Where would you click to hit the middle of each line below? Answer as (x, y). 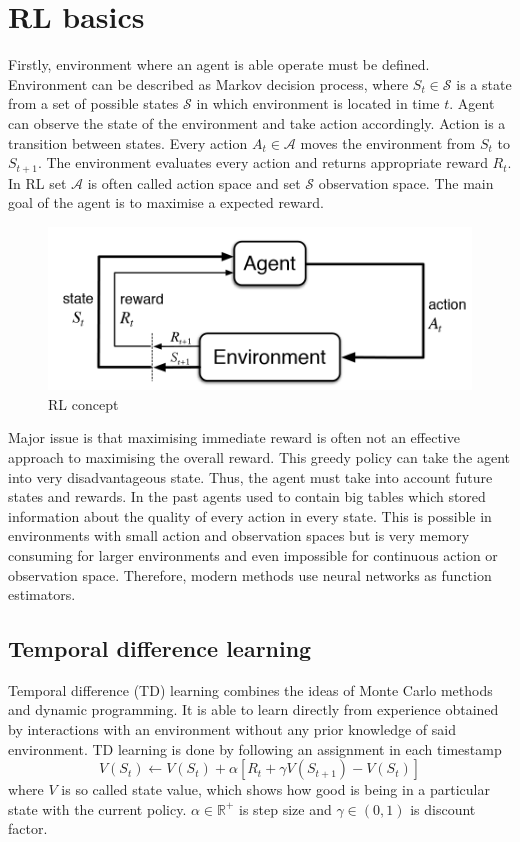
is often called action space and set (194, 182)
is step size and (285, 808)
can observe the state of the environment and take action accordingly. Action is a (257, 122)
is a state (484, 83)
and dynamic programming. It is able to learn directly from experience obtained (253, 709)
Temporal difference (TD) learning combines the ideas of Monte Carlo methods (250, 689)
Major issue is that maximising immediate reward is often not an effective (234, 437)
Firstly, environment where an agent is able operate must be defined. (219, 64)
